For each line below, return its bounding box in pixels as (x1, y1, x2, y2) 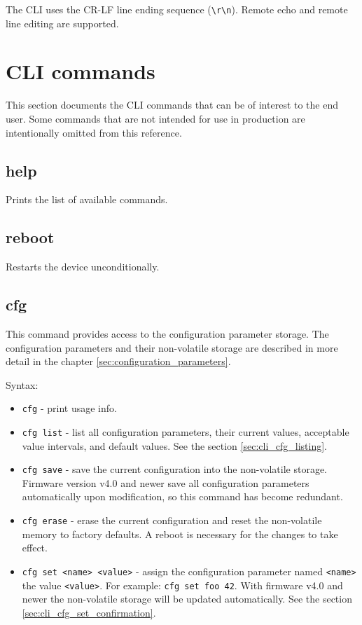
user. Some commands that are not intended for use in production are (6, 111, 305, 125)
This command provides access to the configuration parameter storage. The (6, 326, 329, 341)
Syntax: (6, 377, 39, 392)
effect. (22, 540, 48, 555)
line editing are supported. (6, 15, 119, 30)
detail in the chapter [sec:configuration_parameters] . (6, 354, 231, 369)
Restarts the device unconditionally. (6, 259, 160, 274)
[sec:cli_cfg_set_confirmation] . (22, 605, 156, 619)
